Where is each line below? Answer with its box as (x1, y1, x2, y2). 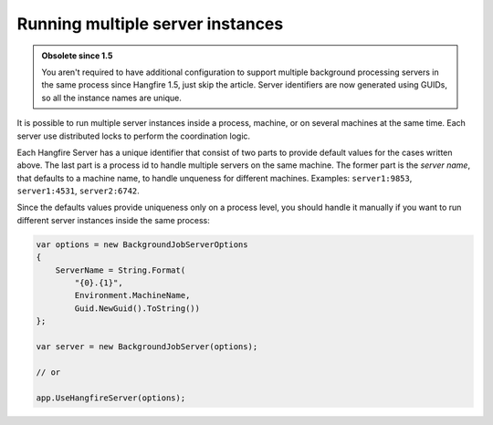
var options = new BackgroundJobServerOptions (36, 239, 248, 250)
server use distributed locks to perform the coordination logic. (16, 130, 251, 141)
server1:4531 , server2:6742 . (16, 185, 141, 196)
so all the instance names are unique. (41, 92, 183, 103)
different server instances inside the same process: (16, 214, 210, 225)
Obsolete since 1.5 (41, 50, 113, 61)
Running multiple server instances (16, 14, 284, 34)
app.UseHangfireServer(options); (36, 392, 186, 403)
